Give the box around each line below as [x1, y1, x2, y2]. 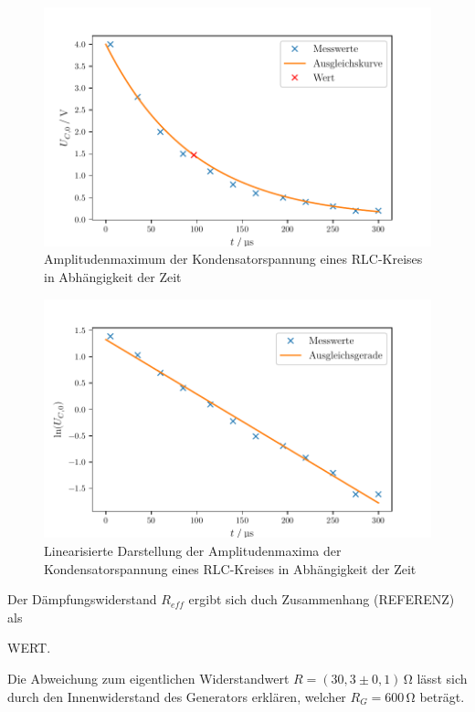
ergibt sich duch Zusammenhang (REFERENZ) [188, 590, 455, 609]
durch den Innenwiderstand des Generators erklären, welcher [7, 686, 346, 706]
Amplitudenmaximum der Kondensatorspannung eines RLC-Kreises [44, 249, 423, 268]
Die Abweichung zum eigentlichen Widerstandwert [7, 668, 290, 687]
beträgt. [419, 686, 465, 706]
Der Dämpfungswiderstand [7, 590, 157, 609]
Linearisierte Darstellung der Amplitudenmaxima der [44, 541, 342, 560]
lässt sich [417, 668, 468, 687]
